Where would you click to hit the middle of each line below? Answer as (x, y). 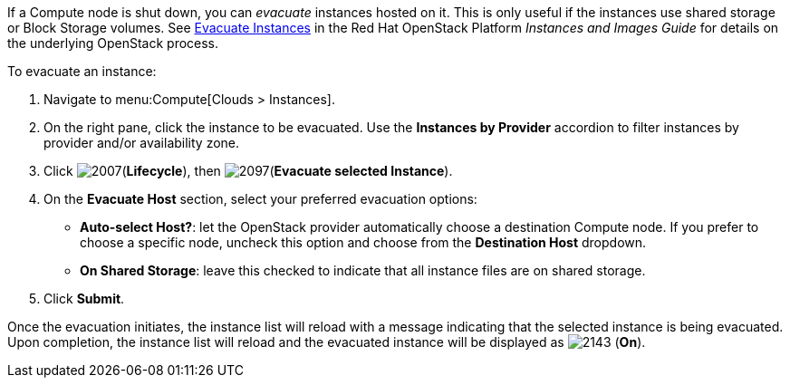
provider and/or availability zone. (142, 143)
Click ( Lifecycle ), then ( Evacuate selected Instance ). (248, 171)
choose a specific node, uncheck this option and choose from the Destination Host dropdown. (363, 242)
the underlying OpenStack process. (113, 43)
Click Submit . (84, 298)
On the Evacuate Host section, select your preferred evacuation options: (260, 199)
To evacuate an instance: (82, 71)
